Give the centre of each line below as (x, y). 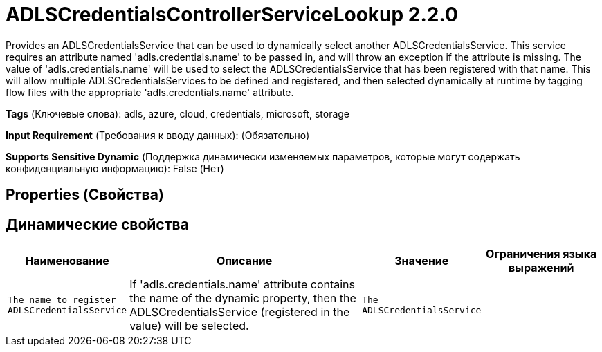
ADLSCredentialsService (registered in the (240, 312)
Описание (244, 261)
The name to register (62, 300)
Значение (422, 261)
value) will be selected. (189, 326)
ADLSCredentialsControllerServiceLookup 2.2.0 (232, 15)
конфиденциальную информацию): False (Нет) (115, 168)
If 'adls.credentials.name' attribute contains (242, 285)
